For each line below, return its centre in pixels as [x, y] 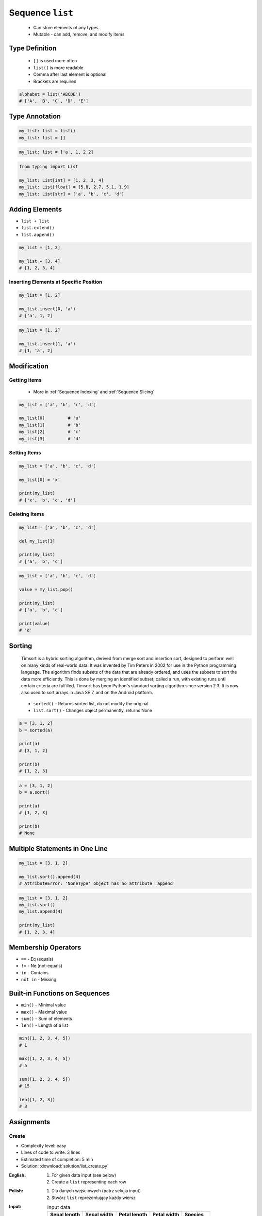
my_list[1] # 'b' [50, 425]
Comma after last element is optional [70, 74]
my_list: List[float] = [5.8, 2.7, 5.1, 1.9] [74, 187]
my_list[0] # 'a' [50, 418]
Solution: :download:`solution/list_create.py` [65, 1166]
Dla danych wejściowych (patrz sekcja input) [96, 1191]
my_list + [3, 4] [40, 261]
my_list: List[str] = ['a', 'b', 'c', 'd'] [72, 194]
